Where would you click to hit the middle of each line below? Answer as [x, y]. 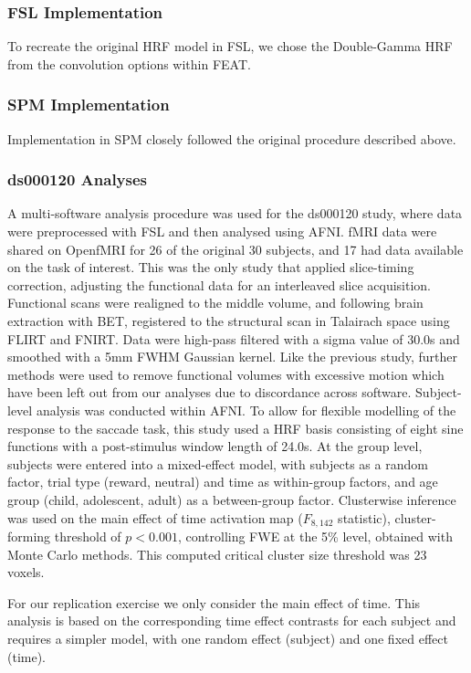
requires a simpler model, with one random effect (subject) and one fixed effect [228, 638]
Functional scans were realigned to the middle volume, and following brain [215, 303]
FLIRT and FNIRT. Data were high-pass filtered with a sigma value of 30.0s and [234, 338]
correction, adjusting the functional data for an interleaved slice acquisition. [219, 284]
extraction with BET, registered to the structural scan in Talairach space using [229, 321]
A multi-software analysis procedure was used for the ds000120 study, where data [235, 213]
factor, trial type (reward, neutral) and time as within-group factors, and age [223, 482]
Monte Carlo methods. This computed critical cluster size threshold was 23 [217, 554]
